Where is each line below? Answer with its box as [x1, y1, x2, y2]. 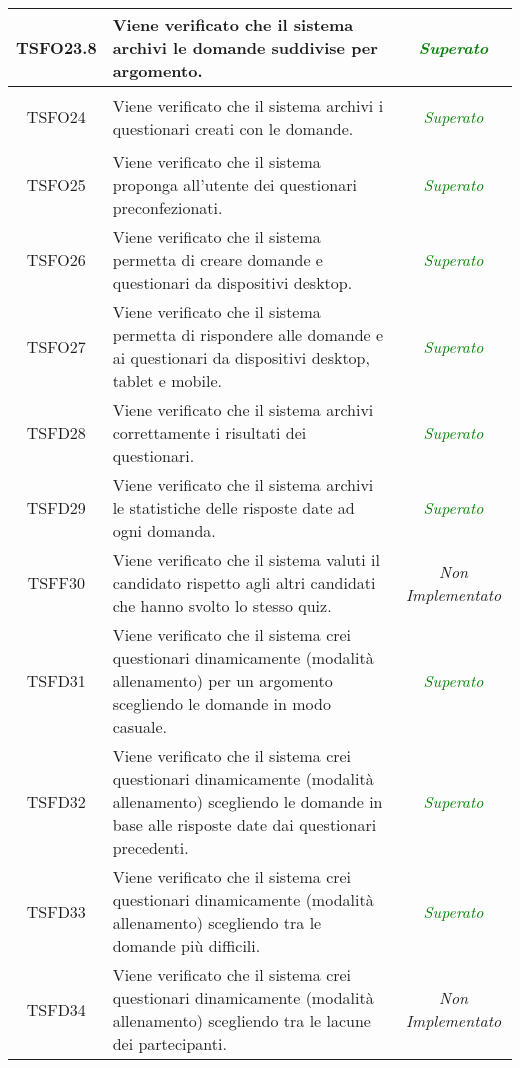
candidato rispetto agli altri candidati [112, 571, 376, 594]
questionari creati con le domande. [112, 116, 354, 140]
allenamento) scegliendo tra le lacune [112, 1009, 371, 1032]
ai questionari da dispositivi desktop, [112, 346, 370, 369]
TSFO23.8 [16, 36, 97, 59]
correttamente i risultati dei [112, 421, 307, 444]
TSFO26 [26, 248, 86, 271]
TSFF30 [27, 571, 85, 594]
